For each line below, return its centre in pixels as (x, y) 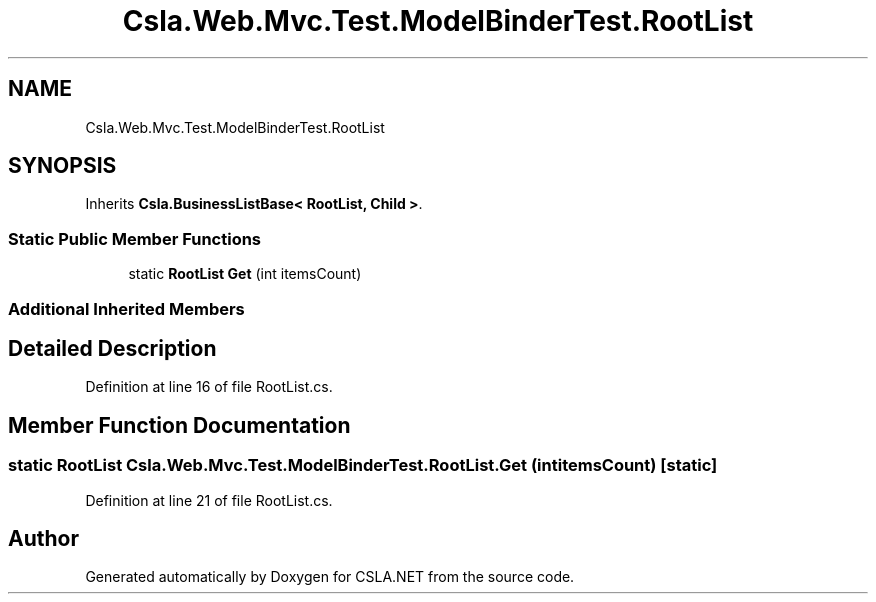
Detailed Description (112, 348)
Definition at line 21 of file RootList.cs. (209, 500)
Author (43, 539)
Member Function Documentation (179, 425)
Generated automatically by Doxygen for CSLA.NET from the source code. (330, 577)
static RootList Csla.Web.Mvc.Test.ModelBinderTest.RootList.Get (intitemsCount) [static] (363, 465)
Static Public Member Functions (135, 238)
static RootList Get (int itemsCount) (245, 274)
